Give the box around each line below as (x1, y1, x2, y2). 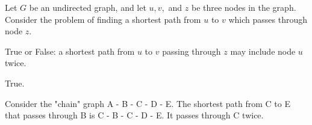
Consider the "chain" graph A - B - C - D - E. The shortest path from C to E (5, 97, 290, 109)
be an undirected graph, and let (29, 1, 146, 13)
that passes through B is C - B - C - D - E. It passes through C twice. (5, 109, 264, 121)
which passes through (228, 13, 308, 25)
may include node (230, 44, 296, 57)
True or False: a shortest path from (5, 44, 135, 57)
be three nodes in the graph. (191, 1, 296, 13)
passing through (162, 44, 221, 57)
